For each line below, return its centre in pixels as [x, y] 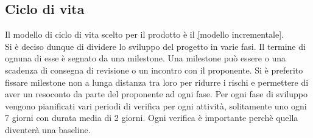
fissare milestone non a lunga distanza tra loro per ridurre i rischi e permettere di [157, 82]
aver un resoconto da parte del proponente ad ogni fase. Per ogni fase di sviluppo [156, 94]
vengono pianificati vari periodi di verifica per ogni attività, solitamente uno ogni [156, 105]
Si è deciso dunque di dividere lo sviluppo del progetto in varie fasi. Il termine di [155, 46]
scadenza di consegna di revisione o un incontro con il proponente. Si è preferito [154, 70]
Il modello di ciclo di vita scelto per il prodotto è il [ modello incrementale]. [144, 34]
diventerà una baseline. [48, 129]
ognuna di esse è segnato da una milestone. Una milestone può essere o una [145, 58]
